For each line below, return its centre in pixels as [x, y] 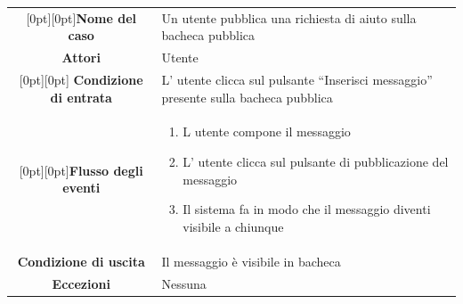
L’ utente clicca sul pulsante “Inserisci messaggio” [297, 80]
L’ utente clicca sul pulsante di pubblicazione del [316, 162]
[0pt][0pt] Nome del [81, 17]
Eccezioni [81, 283]
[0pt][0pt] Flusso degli [81, 170]
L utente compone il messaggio [267, 131]
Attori [81, 58]
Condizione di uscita [81, 261]
